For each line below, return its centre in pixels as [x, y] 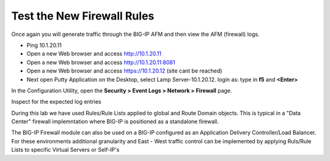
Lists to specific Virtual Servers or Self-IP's [65, 150]
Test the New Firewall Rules [83, 16]
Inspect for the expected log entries [57, 102]
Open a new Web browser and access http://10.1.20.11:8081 [101, 62]
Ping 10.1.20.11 [44, 45]
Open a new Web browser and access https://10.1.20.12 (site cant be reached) [124, 71]
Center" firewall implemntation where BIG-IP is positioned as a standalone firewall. [115, 121]
